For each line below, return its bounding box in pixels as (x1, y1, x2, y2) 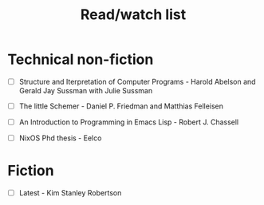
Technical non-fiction (7, 50, 154, 69)
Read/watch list (80, 6, 187, 24)
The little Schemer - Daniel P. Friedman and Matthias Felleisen (18, 101, 224, 111)
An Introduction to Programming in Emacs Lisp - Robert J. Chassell (18, 117, 239, 127)
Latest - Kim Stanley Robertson (18, 188, 122, 198)
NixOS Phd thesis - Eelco (18, 133, 102, 143)
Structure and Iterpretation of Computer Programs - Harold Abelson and (18, 77, 256, 86)
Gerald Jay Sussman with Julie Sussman (18, 86, 153, 95)
